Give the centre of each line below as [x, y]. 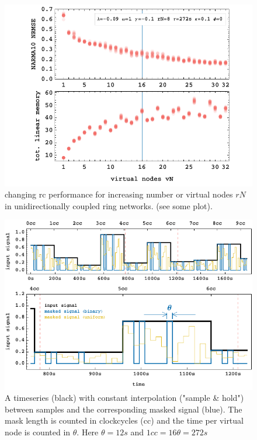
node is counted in [38, 432]
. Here [88, 432]
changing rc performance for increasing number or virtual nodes [119, 194]
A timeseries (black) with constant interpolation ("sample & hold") [124, 398]
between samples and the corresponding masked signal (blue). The [124, 409]
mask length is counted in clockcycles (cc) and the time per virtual [124, 420]
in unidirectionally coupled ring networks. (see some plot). [109, 205]
